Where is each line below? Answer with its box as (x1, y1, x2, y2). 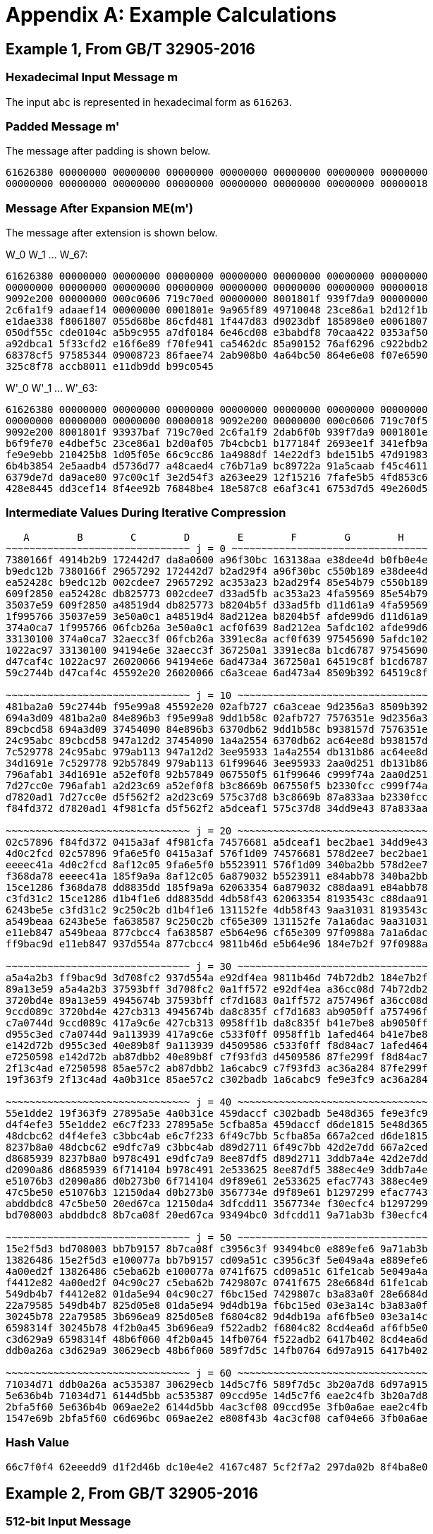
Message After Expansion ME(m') (6, 200, 194, 215)
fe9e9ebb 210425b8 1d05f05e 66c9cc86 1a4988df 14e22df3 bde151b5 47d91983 (6, 449, 428, 461)
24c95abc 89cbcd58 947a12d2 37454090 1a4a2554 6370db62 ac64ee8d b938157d (6, 734, 428, 746)
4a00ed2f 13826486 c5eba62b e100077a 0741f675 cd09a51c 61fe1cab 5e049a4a (6, 1265, 428, 1277)
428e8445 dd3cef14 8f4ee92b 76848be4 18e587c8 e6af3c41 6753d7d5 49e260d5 (6, 483, 428, 495)
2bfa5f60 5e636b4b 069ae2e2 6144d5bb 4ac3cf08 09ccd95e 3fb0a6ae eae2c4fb (6, 1401, 428, 1413)
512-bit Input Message (6, 1514, 131, 1529)
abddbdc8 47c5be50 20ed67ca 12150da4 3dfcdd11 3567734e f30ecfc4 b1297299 (6, 1197, 428, 1209)
